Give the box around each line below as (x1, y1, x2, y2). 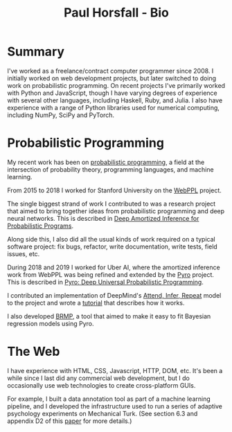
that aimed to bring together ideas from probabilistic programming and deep (7, 206, 225, 215)
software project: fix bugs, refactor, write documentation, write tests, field (7, 242, 218, 251)
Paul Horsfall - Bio (63, 5, 170, 21)
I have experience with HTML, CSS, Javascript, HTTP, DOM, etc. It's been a (7, 366, 223, 375)
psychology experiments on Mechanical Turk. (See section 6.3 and (7, 409, 198, 417)
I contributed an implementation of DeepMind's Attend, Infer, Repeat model (7, 291, 222, 299)
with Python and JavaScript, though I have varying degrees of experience (7, 89, 217, 97)
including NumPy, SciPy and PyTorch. (7, 111, 115, 119)
